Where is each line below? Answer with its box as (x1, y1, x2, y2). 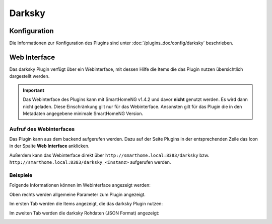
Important (23, 87, 45, 93)
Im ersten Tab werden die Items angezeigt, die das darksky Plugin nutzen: (9, 201, 163, 207)
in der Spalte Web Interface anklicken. (9, 143, 90, 149)
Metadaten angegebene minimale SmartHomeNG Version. (23, 110, 144, 117)
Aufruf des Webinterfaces (9, 126, 75, 133)
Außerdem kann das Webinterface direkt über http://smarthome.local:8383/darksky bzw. (9, 152, 210, 158)
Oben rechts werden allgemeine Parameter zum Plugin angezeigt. (9, 191, 146, 197)
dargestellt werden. (9, 73, 50, 79)
